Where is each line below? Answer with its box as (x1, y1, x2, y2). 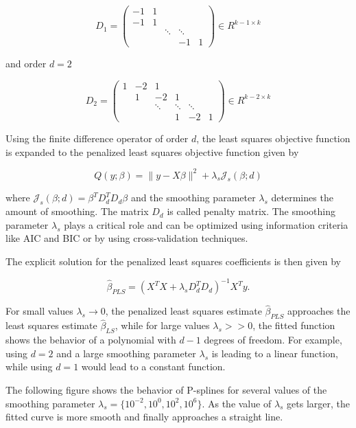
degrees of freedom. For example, (204, 333, 342, 347)
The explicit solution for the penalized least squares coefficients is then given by (5, 254, 341, 269)
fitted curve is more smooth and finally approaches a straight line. (5, 409, 283, 424)
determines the (271, 190, 333, 205)
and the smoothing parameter (130, 190, 256, 205)
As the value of (207, 396, 272, 410)
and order (5, 56, 47, 71)
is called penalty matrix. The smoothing (167, 204, 335, 218)
